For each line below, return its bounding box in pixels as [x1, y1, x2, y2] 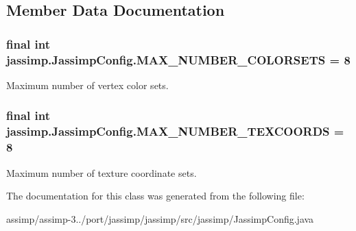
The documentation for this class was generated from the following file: [6, 189, 305, 203]
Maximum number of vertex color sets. [6, 77, 169, 92]
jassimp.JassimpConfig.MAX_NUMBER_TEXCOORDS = [6, 123, 344, 140]
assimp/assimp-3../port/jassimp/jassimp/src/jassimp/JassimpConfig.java [6, 211, 314, 226]
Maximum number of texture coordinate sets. [6, 165, 197, 180]
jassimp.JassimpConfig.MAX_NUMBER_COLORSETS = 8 [6, 51, 351, 68]
